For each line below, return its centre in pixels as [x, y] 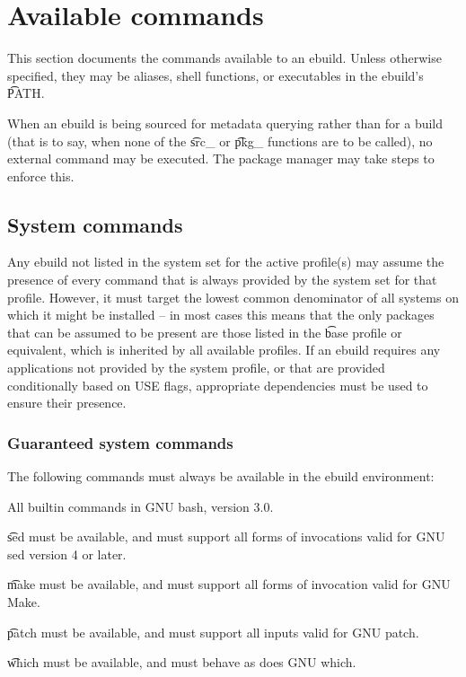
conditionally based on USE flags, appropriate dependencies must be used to [218, 385]
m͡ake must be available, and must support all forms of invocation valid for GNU [229, 584]
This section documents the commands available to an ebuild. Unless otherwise [224, 58]
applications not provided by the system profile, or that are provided [196, 368]
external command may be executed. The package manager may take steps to [221, 158]
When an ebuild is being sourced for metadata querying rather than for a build [225, 123]
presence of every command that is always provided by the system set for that [222, 280]
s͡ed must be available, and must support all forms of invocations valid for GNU [226, 536]
